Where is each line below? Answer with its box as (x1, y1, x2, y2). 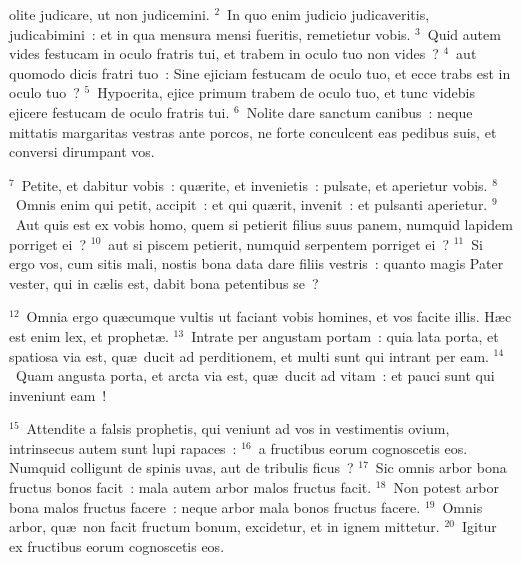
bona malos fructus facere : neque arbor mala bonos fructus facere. (9, 496, 421, 517)
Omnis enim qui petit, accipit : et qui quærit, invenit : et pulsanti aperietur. (15, 194, 488, 215)
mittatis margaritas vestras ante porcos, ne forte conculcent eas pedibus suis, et (9, 121, 497, 142)
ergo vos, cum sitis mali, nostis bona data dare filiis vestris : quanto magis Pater (9, 253, 504, 274)
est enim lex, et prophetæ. (9, 325, 169, 346)
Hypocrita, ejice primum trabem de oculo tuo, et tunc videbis (97, 82, 475, 103)
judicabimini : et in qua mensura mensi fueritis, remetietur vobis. (9, 23, 411, 44)
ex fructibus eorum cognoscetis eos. (9, 535, 225, 556)
